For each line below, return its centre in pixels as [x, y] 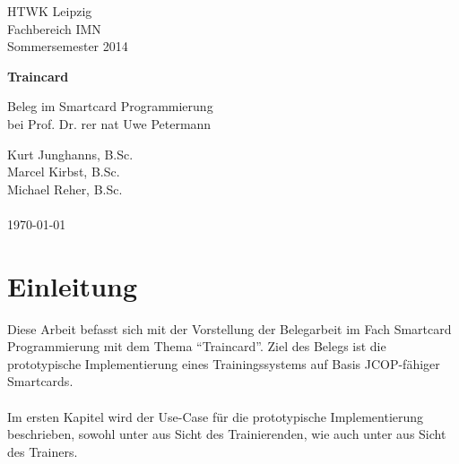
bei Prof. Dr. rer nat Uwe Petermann [109, 123]
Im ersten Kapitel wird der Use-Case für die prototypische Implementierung [216, 416]
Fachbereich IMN [54, 28]
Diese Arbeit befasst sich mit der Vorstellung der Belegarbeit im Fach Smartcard [229, 328]
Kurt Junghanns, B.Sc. [70, 154]
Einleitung [73, 285]
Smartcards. [40, 381]
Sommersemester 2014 [68, 46]
